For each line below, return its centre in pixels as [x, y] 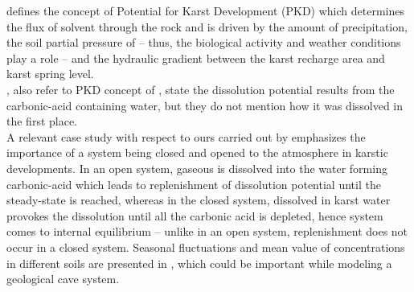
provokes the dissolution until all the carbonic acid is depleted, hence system [195, 215]
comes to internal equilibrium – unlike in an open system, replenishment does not [207, 231]
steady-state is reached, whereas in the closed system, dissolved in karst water [199, 200]
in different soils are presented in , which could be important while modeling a [199, 263]
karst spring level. [50, 74]
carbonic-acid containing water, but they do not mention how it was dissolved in [205, 105]
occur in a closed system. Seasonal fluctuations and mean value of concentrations [206, 247]
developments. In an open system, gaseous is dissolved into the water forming [197, 168]
